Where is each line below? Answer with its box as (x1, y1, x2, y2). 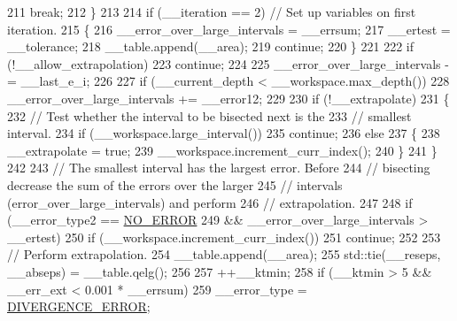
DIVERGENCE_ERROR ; (7, 297, 151, 316)
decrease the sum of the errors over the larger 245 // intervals (7, 175, 343, 194)
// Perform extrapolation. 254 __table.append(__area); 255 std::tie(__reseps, (7, 245, 441, 264)
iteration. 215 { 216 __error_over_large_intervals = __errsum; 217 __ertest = (7, 19, 451, 38)
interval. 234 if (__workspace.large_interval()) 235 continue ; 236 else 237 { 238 (7, 124, 440, 142)
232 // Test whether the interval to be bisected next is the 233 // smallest (7, 106, 412, 125)
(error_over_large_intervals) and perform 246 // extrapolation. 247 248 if (7, 193, 413, 211)
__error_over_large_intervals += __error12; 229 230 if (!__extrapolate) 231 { (7, 88, 450, 107)
